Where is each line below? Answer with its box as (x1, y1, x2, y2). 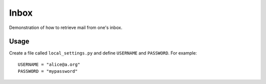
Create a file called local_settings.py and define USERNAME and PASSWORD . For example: (9, 50, 197, 56)
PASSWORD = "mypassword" (18, 69, 78, 74)
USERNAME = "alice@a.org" (18, 61, 81, 67)
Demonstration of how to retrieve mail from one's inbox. (9, 25, 123, 30)
